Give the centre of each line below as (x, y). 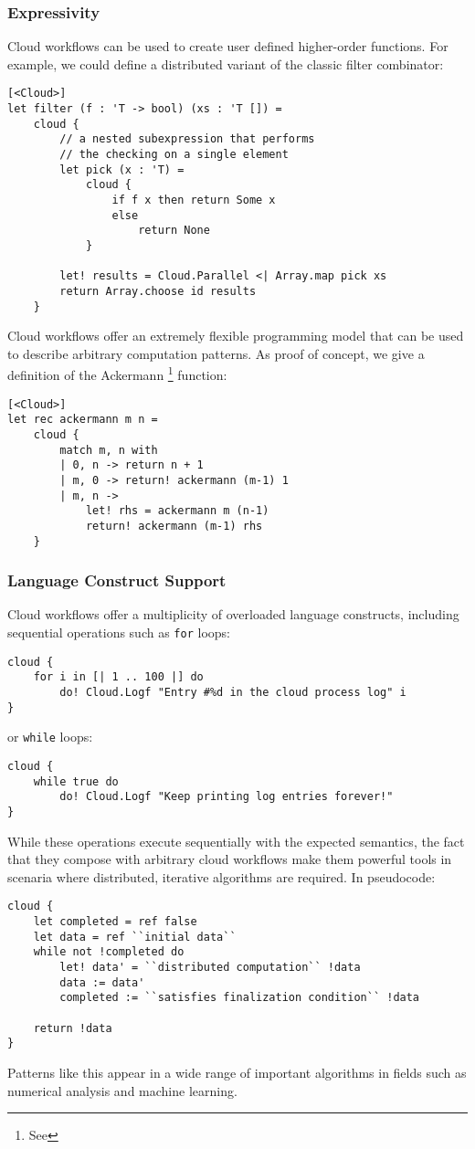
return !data (73, 1028)
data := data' (102, 982)
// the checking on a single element (174, 155)
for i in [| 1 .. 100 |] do (118, 677)
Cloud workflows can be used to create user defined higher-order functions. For (228, 46)
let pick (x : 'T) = (122, 169)
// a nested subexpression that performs (187, 139)
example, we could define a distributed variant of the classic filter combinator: (226, 63)
